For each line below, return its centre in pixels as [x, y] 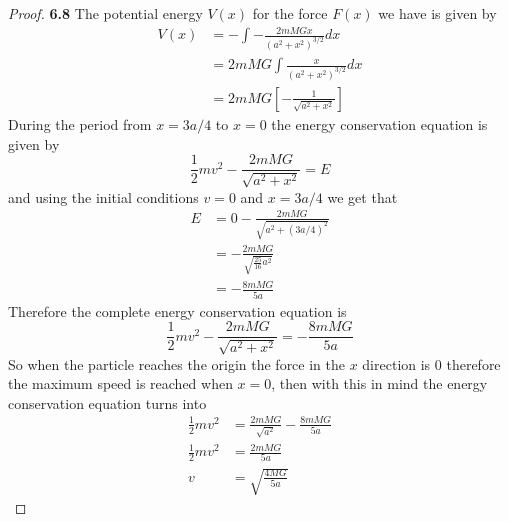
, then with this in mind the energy [379, 383]
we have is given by [437, 13]
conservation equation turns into [107, 402]
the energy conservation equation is [379, 123]
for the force [290, 13]
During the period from [80, 123]
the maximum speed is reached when [120, 383]
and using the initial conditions [103, 196]
